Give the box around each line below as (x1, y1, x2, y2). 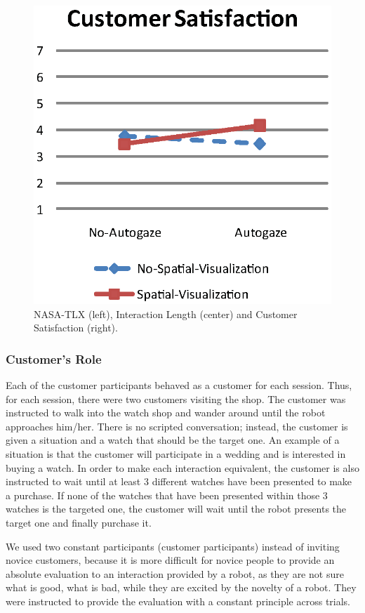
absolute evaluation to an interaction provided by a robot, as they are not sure (6, 566, 344, 581)
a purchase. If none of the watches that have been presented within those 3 (6, 487, 328, 502)
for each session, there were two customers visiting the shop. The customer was (6, 391, 346, 406)
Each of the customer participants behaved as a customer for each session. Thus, (6, 378, 352, 393)
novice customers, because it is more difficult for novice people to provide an (6, 553, 335, 567)
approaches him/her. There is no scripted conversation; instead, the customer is (6, 418, 348, 433)
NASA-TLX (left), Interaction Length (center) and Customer (34, 306, 298, 321)
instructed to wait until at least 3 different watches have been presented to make (6, 474, 352, 489)
